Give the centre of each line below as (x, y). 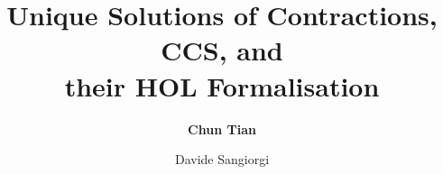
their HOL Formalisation (222, 85)
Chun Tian (222, 128)
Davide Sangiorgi (222, 159)
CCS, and (222, 50)
